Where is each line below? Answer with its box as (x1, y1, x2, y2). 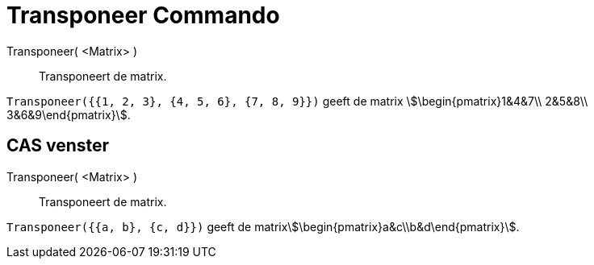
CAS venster (6, 135, 110, 156)
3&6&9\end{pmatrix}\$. (6, 107, 131, 122)
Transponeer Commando (6, 2, 280, 29)
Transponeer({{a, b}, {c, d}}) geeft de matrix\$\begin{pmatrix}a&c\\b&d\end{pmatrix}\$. (6, 219, 520, 234)
